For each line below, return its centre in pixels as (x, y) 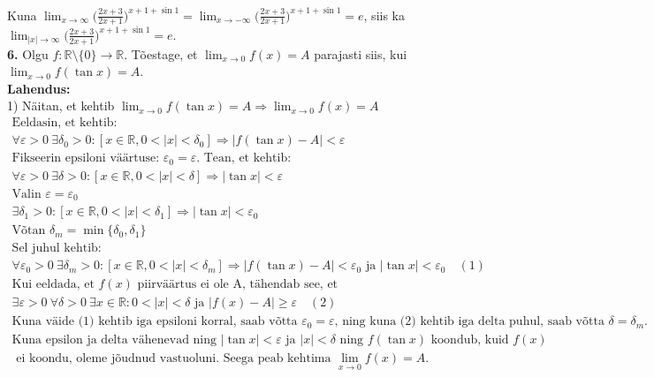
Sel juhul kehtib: (57, 249)
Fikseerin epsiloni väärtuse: (86, 158)
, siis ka (384, 15)
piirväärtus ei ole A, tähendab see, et (238, 285)
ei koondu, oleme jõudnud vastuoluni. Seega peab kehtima (174, 359)
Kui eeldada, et (53, 285)
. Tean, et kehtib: (244, 158)
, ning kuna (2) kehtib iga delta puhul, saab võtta (469, 322)
